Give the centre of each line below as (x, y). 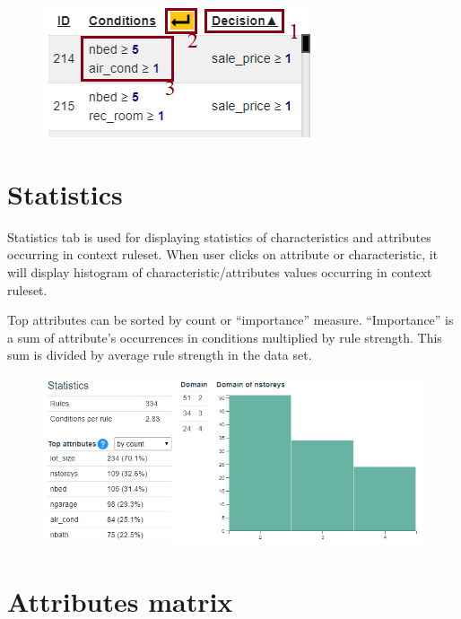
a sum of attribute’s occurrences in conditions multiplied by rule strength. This (225, 337)
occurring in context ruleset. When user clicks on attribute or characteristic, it (223, 254)
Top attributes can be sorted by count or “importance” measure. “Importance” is (230, 320)
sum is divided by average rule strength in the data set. (160, 355)
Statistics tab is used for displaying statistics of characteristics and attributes (219, 236)
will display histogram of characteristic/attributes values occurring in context (220, 271)
